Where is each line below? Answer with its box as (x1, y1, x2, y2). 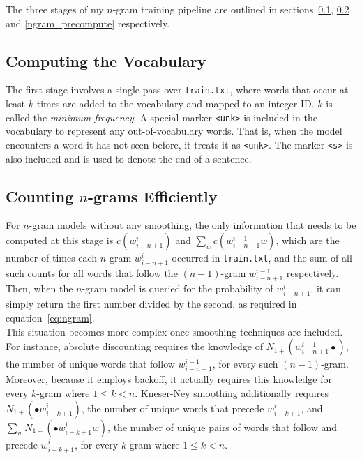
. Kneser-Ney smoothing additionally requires (135, 385, 329, 400)
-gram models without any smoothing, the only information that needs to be (29, 218, 356, 232)
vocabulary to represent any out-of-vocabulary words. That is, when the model (6, 123, 342, 138)
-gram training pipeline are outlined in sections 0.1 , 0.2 (112, 2, 349, 16)
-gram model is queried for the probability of (82, 281, 273, 296)
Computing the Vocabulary (6, 50, 206, 71)
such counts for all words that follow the (6, 266, 178, 280)
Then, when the (6, 281, 73, 296)
